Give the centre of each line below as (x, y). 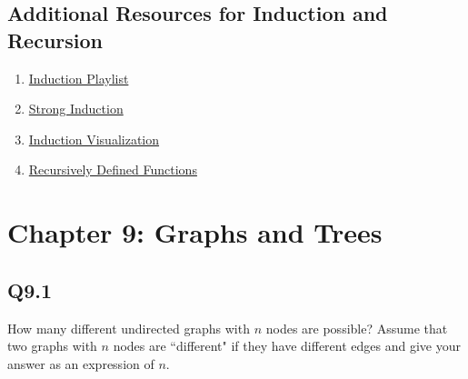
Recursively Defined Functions (113, 170)
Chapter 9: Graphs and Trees (195, 232)
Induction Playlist (79, 78)
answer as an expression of (81, 363)
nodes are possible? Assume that (357, 328)
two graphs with (52, 346)
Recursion (55, 40)
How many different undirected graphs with (129, 328)
